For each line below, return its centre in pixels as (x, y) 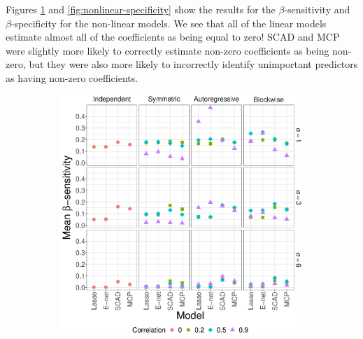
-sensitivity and (317, 9)
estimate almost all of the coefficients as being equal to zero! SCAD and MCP (173, 37)
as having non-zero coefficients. (72, 77)
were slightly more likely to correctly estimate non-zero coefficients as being (168, 50)
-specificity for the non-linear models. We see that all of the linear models (169, 23)
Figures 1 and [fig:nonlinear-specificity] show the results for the (141, 9)
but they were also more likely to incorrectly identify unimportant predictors (193, 64)
